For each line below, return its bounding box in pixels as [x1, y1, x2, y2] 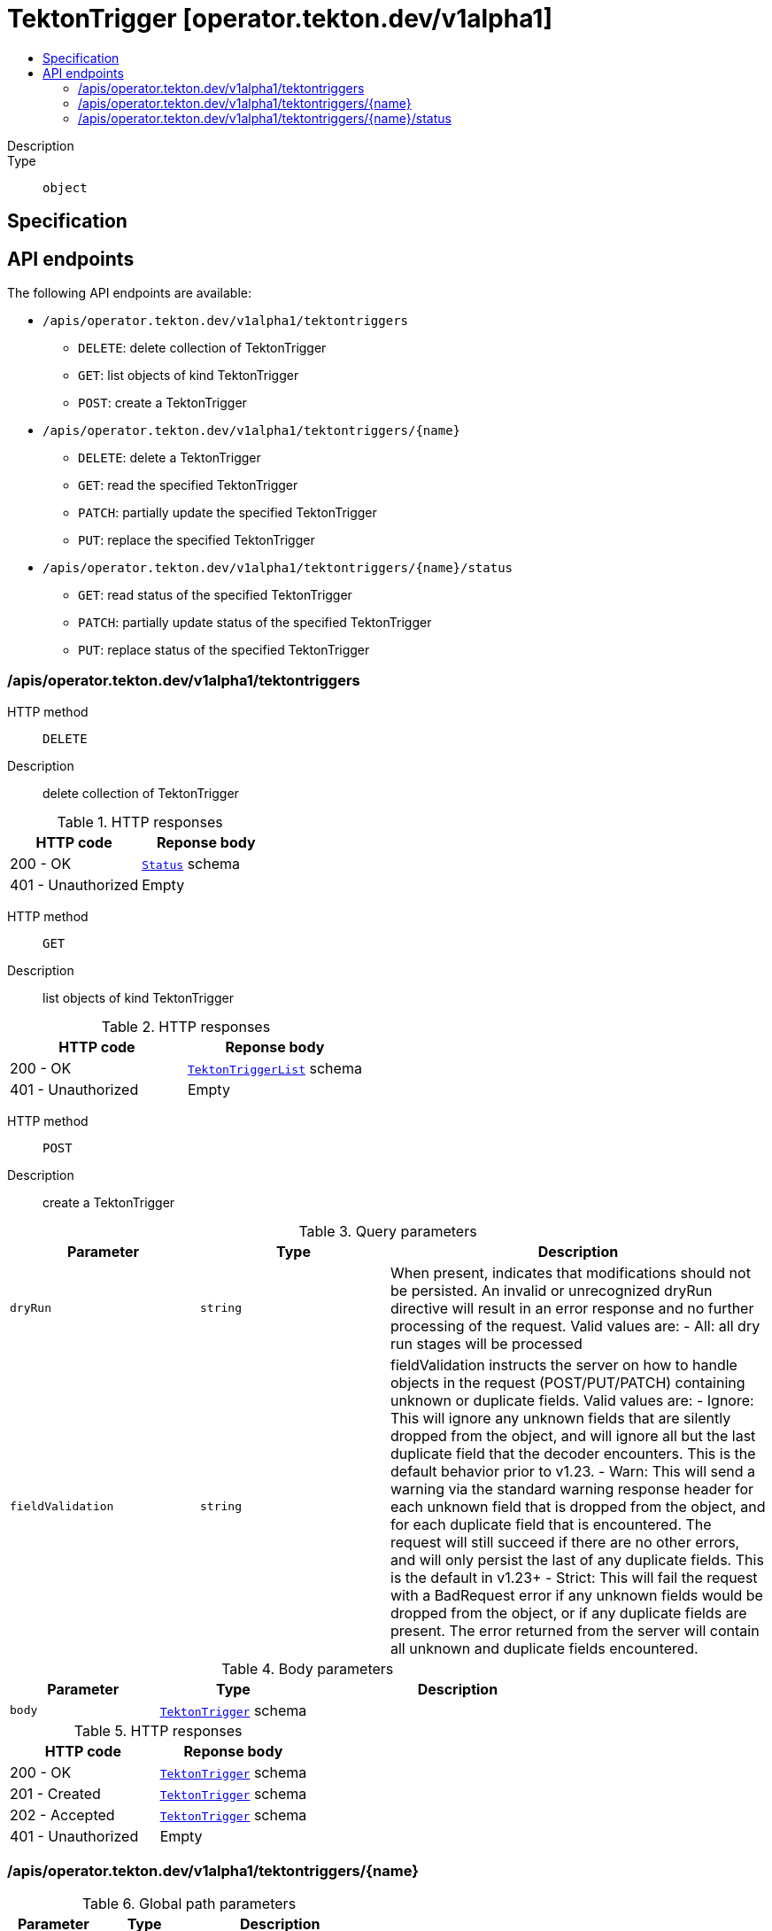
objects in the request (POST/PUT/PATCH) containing [390, 1373, 745, 1392]
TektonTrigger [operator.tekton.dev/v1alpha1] [7, 4, 552, 34]
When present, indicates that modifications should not [390, 1263, 751, 1282]
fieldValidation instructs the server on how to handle [390, 1355, 737, 1374]
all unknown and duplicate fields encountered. [390, 1639, 699, 1657]
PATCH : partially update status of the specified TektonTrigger [78, 615, 432, 631]
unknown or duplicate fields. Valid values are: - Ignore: [390, 1391, 754, 1409]
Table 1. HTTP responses [57, 812, 223, 831]
